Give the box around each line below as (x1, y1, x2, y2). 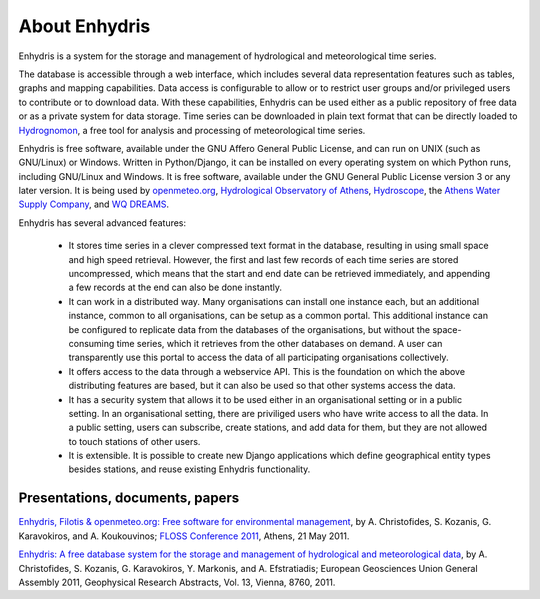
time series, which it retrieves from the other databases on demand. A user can (116, 337, 443, 349)
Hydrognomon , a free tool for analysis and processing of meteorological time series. (18, 124, 366, 136)
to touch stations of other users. (68, 435, 201, 447)
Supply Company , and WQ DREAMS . (18, 198, 170, 210)
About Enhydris (18, 15, 151, 37)
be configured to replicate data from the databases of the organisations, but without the (68, 323, 430, 335)
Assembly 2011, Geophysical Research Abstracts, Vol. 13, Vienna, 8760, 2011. (18, 576, 336, 588)
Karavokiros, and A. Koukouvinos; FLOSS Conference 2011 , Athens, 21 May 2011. (18, 530, 350, 542)
